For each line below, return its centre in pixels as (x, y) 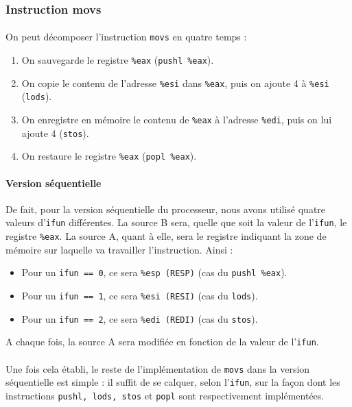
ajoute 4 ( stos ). (55, 133)
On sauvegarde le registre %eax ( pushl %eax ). (118, 60)
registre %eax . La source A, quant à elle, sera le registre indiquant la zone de (166, 236)
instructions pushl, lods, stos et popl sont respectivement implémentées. (165, 395)
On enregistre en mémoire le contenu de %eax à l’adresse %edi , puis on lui (177, 120)
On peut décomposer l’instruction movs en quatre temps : (126, 37)
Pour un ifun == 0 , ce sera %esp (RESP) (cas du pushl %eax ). (154, 272)
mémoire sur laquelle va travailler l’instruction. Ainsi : (119, 249)
